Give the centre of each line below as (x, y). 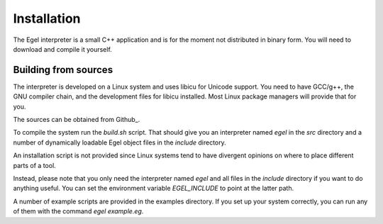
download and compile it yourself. (63, 49)
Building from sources (63, 70)
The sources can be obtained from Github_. (77, 120)
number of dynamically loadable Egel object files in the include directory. (120, 142)
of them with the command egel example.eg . (78, 211)
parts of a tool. (34, 165)
